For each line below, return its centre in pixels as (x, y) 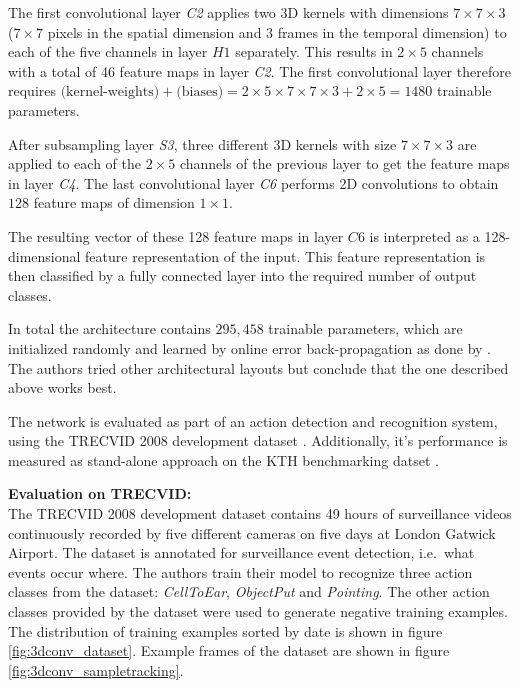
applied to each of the (74, 163)
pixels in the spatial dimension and (154, 31)
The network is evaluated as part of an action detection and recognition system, (253, 420)
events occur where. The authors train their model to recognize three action (240, 571)
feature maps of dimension (114, 202)
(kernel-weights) (110, 92)
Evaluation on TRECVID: (100, 493)
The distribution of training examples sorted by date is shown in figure (225, 630)
